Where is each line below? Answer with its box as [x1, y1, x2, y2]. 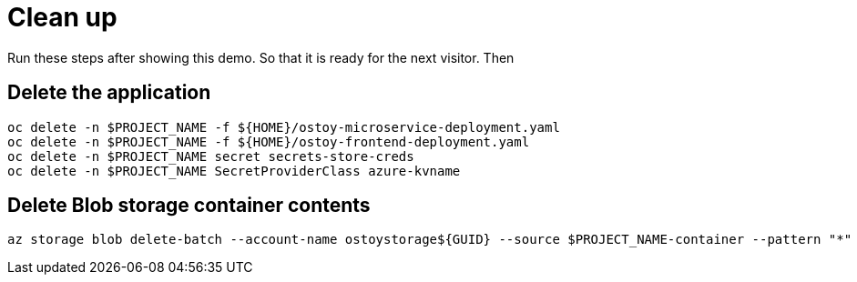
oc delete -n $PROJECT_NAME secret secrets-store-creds [7, 148, 414, 164]
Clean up [7, 2, 117, 33]
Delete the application [7, 81, 211, 105]
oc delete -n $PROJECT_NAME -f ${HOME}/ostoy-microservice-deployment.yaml [7, 119, 560, 135]
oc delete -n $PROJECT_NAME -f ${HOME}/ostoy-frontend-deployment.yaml [7, 134, 530, 149]
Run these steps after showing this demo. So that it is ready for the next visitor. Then [7, 49, 515, 65]
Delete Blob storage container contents [7, 194, 371, 217]
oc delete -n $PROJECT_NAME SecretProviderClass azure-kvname [7, 163, 461, 178]
